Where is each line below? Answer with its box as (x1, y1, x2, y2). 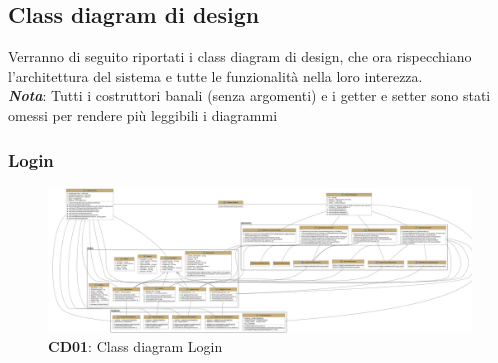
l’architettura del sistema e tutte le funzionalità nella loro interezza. (8, 65, 423, 86)
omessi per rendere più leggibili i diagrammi (8, 104, 278, 125)
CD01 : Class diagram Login (48, 336, 223, 357)
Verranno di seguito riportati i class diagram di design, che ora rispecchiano (8, 46, 472, 67)
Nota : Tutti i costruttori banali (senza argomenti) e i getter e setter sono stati (8, 85, 491, 106)
